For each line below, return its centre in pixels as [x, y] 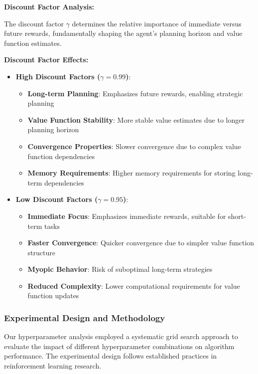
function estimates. [33, 43]
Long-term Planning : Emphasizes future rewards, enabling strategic [135, 93]
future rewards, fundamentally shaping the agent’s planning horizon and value [123, 33]
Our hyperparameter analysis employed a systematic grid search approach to [121, 336]
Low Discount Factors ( [57, 199]
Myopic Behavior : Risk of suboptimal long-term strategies [120, 269]
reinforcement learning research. [53, 366]
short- [237, 216]
